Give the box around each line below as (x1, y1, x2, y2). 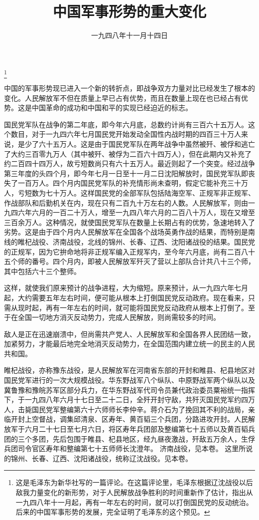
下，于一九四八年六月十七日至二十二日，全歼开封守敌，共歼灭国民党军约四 (4, 394, 248, 405)
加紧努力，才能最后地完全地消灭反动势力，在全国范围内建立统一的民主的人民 (4, 338, 255, 349)
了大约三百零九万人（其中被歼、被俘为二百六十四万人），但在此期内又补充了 (4, 148, 252, 159)
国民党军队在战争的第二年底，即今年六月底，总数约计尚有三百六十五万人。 (4, 119, 248, 129)
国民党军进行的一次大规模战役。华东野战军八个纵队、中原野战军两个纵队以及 (4, 375, 255, 385)
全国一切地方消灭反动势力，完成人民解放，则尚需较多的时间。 (17, 312, 220, 322)
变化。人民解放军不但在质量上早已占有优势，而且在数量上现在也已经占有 (4, 92, 241, 103)
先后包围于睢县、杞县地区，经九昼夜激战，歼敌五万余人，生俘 (52, 433, 255, 444)
